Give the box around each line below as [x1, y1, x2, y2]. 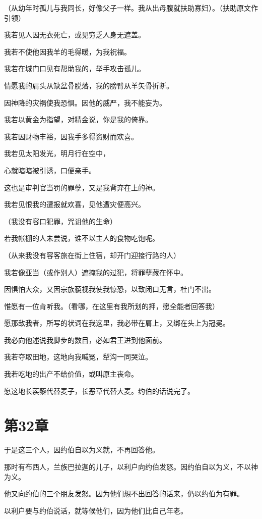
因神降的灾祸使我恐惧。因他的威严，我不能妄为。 [4, 97, 166, 108]
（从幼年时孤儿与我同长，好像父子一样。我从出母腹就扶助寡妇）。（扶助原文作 [4, 3, 258, 13]
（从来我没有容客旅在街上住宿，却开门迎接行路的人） [4, 249, 180, 260]
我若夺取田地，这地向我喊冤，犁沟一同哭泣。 [4, 351, 152, 362]
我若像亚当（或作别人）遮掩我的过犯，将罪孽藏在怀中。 [4, 267, 187, 277]
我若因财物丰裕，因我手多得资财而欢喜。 [4, 131, 138, 141]
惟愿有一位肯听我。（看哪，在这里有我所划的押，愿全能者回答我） [4, 300, 219, 311]
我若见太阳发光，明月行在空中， [4, 148, 110, 159]
